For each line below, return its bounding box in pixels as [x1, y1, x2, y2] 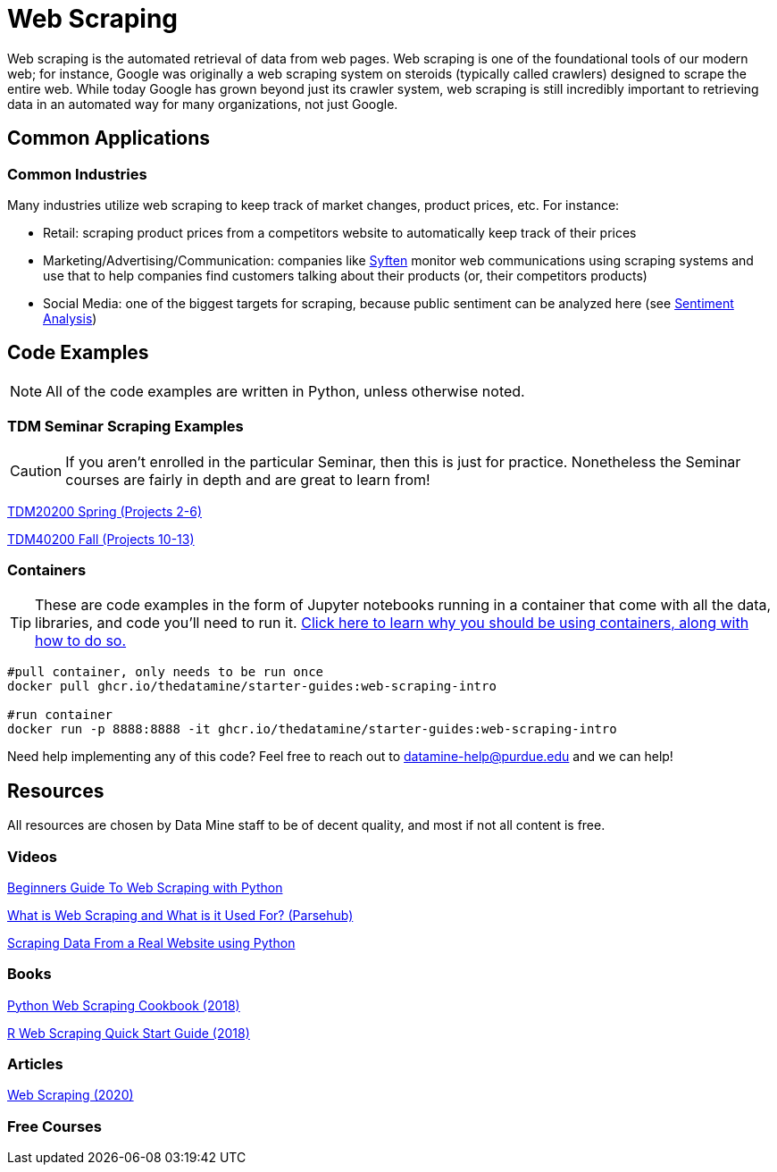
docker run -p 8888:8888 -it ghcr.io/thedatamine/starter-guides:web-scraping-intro [7, 722, 617, 737]
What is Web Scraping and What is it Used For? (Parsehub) [7, 907, 354, 923]
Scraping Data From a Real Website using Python [7, 934, 296, 950]
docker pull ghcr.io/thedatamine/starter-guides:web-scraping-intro [7, 679, 497, 694]
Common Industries [7, 164, 147, 183]
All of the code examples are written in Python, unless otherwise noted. [46, 381, 525, 400]
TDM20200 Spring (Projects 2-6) [7, 503, 203, 519]
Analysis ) [43, 310, 97, 326]
